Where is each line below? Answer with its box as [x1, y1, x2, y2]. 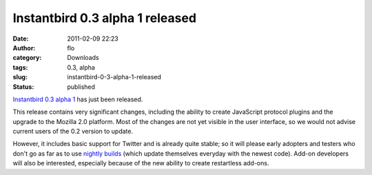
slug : [12, 73, 28, 81]
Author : [12, 43, 36, 52]
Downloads [67, 54, 99, 62]
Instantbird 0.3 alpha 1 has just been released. [12, 95, 143, 103]
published [67, 83, 96, 91]
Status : [12, 83, 34, 91]
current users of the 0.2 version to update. [12, 127, 134, 136]
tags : [12, 63, 28, 72]
